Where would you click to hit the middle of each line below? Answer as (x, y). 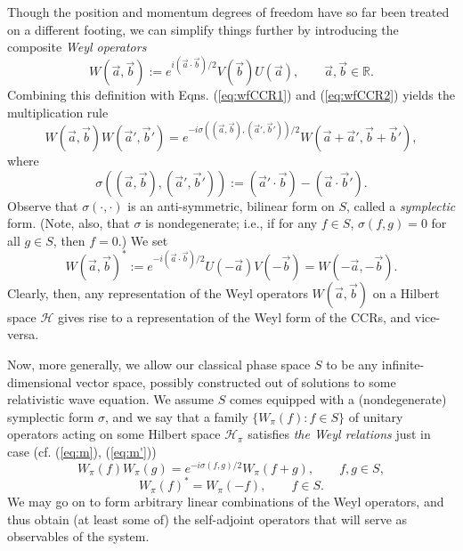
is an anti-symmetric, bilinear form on (231, 205)
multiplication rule (58, 112)
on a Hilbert (406, 292)
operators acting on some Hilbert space (114, 434)
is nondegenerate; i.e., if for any (231, 223)
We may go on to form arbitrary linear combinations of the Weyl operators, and (226, 502)
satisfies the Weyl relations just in (339, 434)
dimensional (40, 381)
